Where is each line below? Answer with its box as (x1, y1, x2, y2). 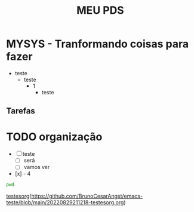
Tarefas (6, 106, 36, 116)
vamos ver (23, 164, 50, 171)
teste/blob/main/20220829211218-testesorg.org (6, 199, 124, 206)
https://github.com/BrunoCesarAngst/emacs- (31, 192, 143, 200)
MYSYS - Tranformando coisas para (6, 37, 189, 51)
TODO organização (6, 130, 103, 143)
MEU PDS (76, 4, 124, 17)
